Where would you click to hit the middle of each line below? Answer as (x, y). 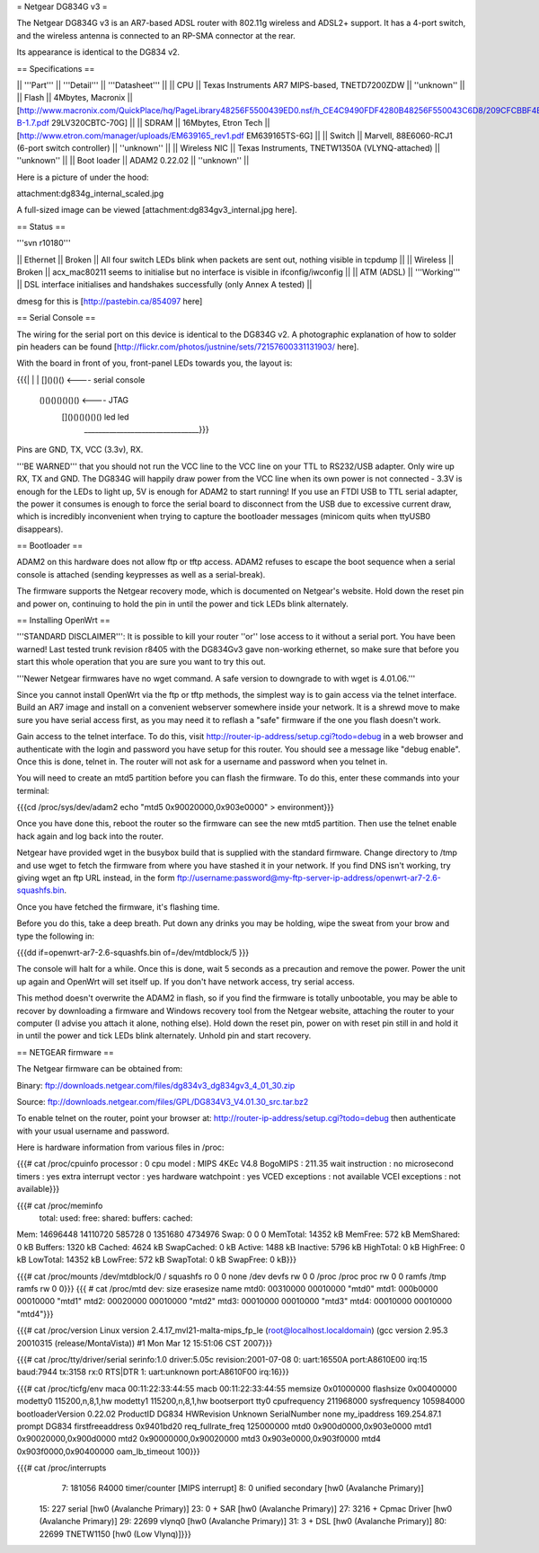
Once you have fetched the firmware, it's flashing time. (118, 906)
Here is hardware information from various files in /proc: (120, 1147)
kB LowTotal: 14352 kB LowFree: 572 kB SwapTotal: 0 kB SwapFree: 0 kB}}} (157, 1260)
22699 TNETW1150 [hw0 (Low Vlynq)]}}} (115, 1534)
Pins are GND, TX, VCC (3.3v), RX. (80, 450)
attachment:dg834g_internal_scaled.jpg (90, 194)
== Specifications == (56, 68)
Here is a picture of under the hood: (83, 177)
